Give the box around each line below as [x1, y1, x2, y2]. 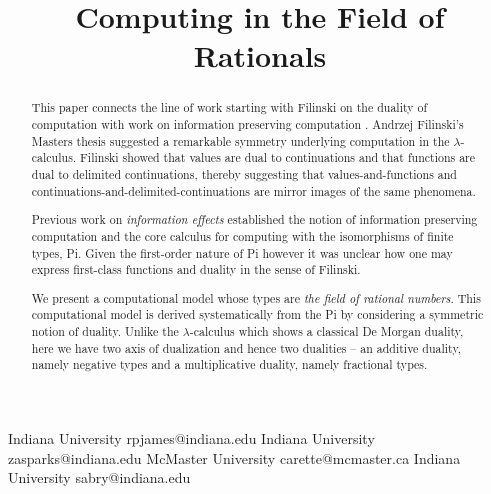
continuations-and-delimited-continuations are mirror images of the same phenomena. [31, 182, 476, 199]
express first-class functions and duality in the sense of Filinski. [31, 261, 361, 278]
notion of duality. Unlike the [31, 323, 179, 340]
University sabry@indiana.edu [8, 467, 191, 488]
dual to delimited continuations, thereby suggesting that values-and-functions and [31, 165, 457, 182]
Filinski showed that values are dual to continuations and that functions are [80, 149, 476, 166]
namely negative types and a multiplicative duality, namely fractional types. [31, 356, 428, 373]
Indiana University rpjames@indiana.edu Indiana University [8, 427, 375, 448]
